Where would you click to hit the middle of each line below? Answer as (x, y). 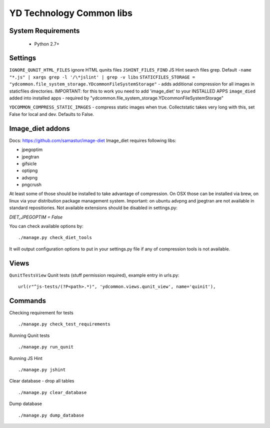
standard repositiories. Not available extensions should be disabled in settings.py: (93, 208)
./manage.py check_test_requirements (64, 324)
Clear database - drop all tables (42, 381)
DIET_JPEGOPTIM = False (36, 217)
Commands (28, 301)
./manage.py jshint (42, 369)
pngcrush (32, 184)
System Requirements (44, 31)
